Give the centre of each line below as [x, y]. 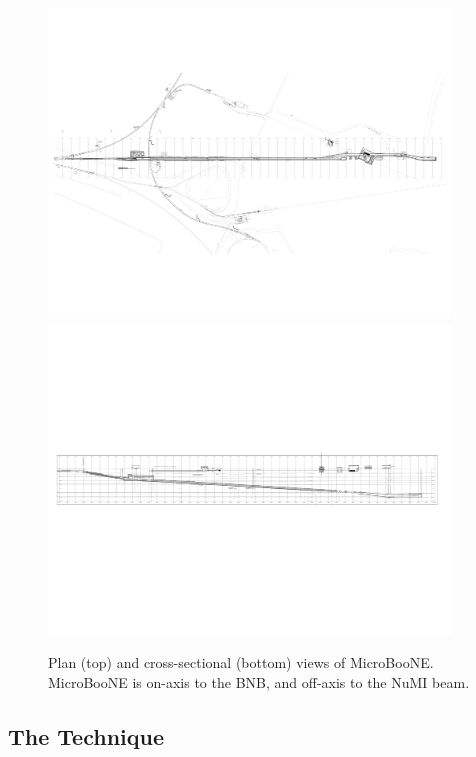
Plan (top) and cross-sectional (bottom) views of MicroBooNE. [241, 662]
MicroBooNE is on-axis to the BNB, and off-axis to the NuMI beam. [259, 682]
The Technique [86, 736]
